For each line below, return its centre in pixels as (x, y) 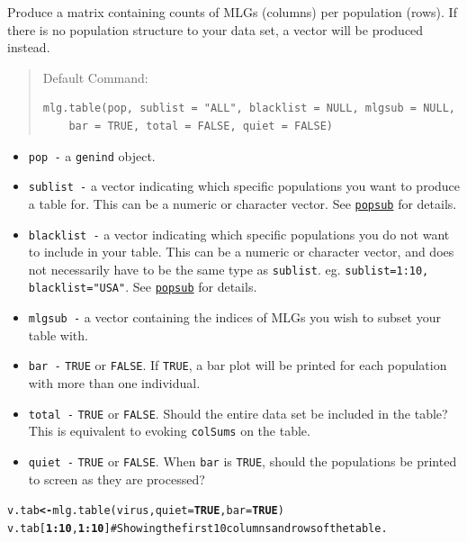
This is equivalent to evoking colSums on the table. (169, 431)
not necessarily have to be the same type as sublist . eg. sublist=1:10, (229, 269)
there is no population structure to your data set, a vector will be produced (216, 29)
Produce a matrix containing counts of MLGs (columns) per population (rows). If (232, 12)
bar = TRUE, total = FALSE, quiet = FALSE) (201, 126)
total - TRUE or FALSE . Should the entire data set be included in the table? (238, 413)
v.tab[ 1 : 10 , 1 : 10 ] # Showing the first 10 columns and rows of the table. (198, 528)
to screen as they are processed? (117, 479)
